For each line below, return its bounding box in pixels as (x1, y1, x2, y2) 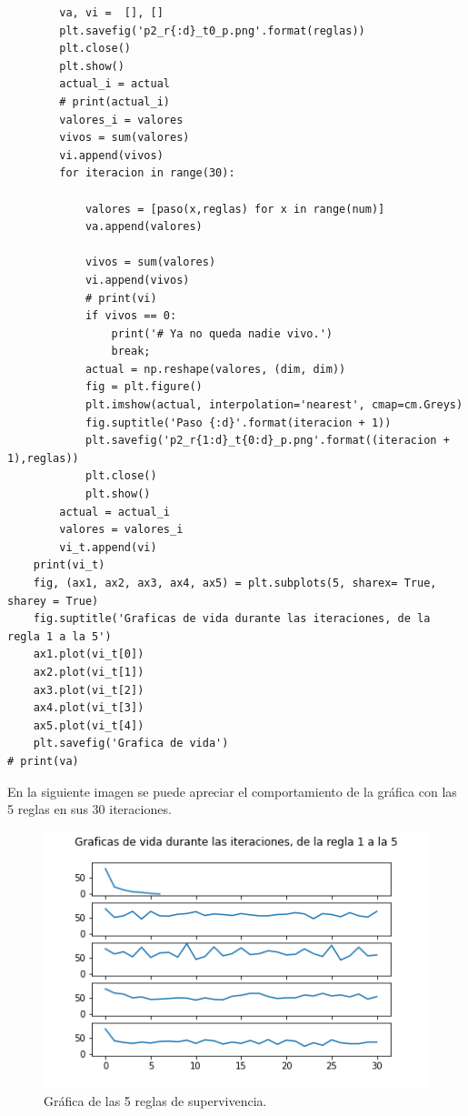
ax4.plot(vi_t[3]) (33, 701, 144, 715)
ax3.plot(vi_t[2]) (33, 683, 144, 697)
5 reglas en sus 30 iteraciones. (7, 799, 172, 819)
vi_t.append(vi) (59, 540, 157, 554)
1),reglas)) (7, 451, 79, 465)
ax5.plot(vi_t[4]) (33, 719, 144, 732)
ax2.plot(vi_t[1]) (33, 665, 144, 679)
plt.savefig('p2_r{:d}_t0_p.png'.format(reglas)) (59, 24, 365, 37)
